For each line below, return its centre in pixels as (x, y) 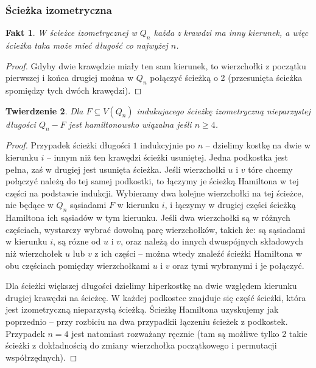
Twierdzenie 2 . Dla (44, 110)
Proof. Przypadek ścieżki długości (68, 145)
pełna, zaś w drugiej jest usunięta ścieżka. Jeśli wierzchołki (115, 169)
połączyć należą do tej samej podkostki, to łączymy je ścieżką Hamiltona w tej (152, 181)
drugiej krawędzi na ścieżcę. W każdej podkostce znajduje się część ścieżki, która (156, 297)
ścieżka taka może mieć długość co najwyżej (87, 45)
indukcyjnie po (168, 145)
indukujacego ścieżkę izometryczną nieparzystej (223, 110)
